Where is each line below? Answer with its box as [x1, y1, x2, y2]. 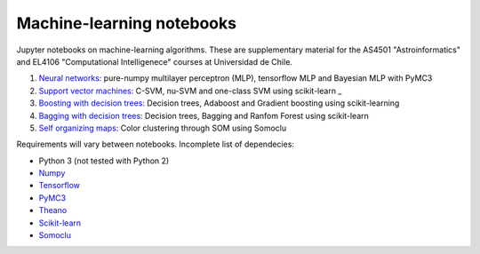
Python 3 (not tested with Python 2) [38, 155, 170, 166]
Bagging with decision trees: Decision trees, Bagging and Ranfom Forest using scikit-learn [38, 110, 369, 121]
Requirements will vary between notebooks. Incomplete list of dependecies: [16, 139, 295, 150]
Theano [38, 205, 68, 216]
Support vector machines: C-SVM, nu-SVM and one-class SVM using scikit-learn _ [38, 85, 342, 96]
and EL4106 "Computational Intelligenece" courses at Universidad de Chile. [16, 56, 293, 67]
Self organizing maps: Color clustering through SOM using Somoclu [38, 123, 287, 133]
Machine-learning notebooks [16, 13, 237, 33]
